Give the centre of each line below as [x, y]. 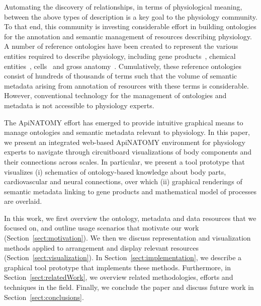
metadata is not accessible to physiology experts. [79, 105]
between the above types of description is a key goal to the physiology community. [131, 16]
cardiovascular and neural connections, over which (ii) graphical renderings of [123, 181]
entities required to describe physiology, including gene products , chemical [120, 56]
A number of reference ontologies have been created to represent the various [121, 46]
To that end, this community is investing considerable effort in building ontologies [130, 26]
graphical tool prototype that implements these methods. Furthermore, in [117, 267]
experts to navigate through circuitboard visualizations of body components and [128, 152]
